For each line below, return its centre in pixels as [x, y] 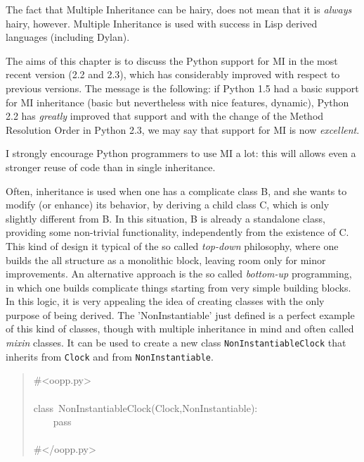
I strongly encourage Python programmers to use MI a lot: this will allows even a [181, 153]
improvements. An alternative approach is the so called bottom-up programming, [179, 274]
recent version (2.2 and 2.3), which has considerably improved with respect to [173, 74]
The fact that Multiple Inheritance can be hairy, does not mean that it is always [179, 9]
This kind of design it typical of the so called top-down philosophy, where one [172, 245]
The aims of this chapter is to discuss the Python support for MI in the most [172, 60]
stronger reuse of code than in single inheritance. [111, 167]
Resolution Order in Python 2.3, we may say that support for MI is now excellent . [183, 129]
